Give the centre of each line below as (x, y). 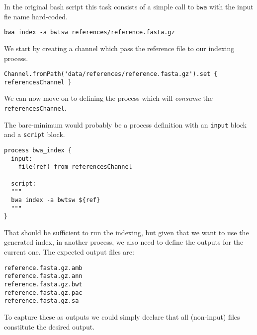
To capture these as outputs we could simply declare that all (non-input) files (122, 316)
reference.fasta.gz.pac (43, 293)
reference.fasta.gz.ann (43, 276)
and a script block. (35, 134)
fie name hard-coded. (36, 16)
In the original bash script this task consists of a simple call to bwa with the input (129, 6)
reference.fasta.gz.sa (42, 301)
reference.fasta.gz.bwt (43, 284)
